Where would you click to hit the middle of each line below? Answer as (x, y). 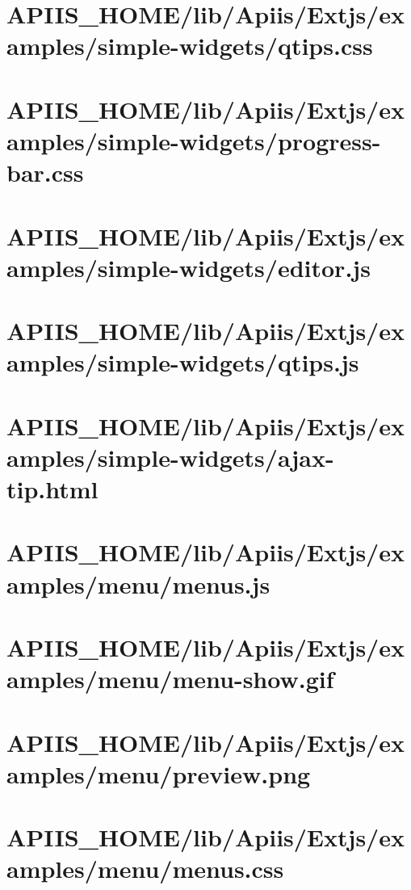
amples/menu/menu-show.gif (170, 679)
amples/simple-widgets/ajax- (170, 457)
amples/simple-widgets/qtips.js (183, 362)
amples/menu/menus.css (145, 869)
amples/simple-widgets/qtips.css (190, 46)
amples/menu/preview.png (159, 773)
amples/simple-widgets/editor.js (189, 267)
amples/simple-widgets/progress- (194, 140)
